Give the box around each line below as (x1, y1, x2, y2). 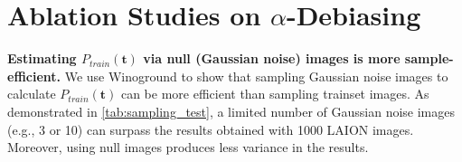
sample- (404, 49, 454, 68)
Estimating (7, 49, 77, 68)
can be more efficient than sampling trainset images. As (120, 84, 429, 103)
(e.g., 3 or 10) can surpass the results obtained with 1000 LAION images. (7, 119, 414, 138)
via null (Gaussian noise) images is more (143, 49, 401, 68)
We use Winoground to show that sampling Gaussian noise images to (64, 66, 448, 85)
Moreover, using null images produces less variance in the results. (7, 138, 369, 157)
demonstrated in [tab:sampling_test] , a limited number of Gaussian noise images (7, 101, 456, 120)
